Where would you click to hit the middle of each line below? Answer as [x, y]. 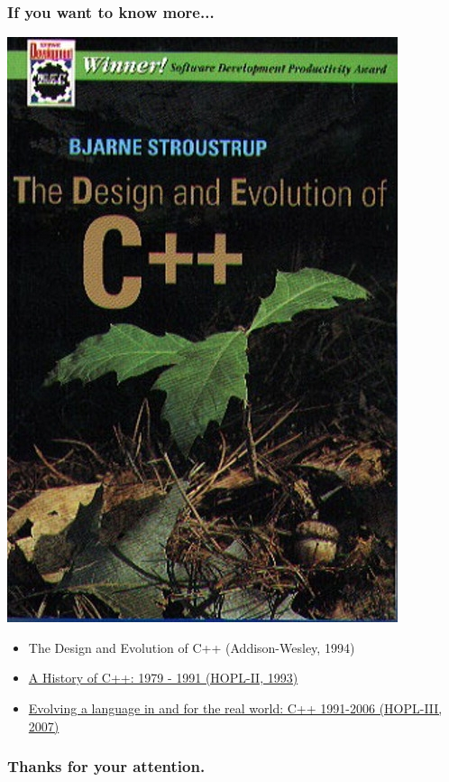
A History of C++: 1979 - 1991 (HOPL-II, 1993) [163, 678]
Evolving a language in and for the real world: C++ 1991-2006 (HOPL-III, [235, 708]
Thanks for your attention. [106, 766]
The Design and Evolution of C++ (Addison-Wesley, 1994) [192, 647]
